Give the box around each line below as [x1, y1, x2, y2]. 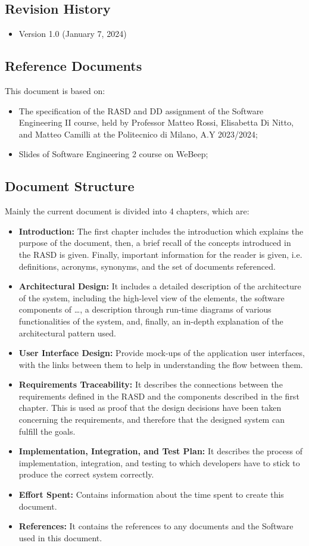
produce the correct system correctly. [18, 468, 154, 481]
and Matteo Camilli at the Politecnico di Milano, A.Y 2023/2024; [18, 127, 258, 140]
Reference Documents [5, 57, 142, 75]
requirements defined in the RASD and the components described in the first [18, 389, 299, 402]
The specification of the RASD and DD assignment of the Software [18, 104, 264, 117]
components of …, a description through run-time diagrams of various [18, 303, 271, 316]
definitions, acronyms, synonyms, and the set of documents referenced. [18, 260, 276, 272]
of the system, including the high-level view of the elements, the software [18, 291, 285, 304]
